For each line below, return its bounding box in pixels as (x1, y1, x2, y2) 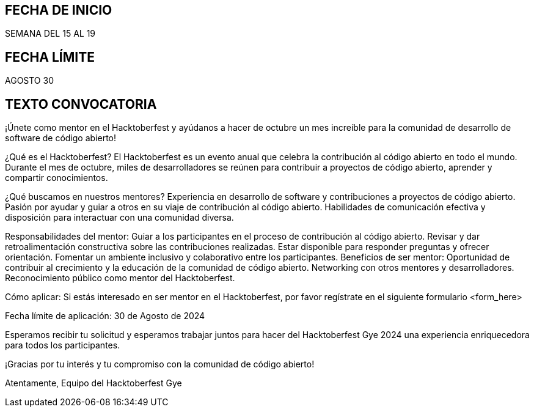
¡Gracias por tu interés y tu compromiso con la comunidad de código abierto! (5, 359, 315, 370)
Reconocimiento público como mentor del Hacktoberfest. (5, 273, 235, 284)
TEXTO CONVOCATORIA (5, 96, 157, 112)
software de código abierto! (5, 133, 117, 144)
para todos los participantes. (5, 340, 120, 351)
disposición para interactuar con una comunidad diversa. (5, 212, 234, 223)
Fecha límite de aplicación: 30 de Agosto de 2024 (5, 311, 205, 322)
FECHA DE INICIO (5, 2, 112, 18)
